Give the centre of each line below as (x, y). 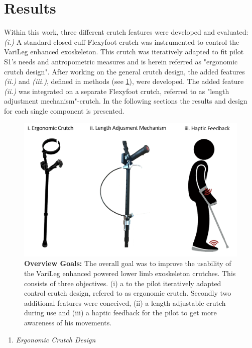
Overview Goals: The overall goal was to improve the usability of (128, 263)
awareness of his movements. (68, 323)
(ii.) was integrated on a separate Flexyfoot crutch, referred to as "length (117, 91)
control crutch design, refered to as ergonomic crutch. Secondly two (128, 293)
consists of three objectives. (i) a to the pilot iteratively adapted (123, 283)
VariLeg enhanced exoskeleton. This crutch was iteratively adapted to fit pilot (124, 52)
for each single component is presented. (64, 110)
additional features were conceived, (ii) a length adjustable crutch (125, 302)
